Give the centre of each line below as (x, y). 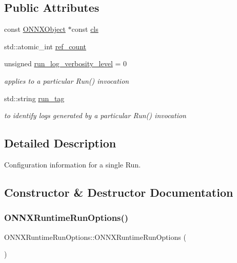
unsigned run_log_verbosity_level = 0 (66, 63)
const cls (85, 29)
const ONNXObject (35, 29)
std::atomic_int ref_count (45, 46)
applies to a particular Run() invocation (67, 80)
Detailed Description (60, 143)
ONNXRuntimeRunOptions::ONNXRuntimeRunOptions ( (95, 237)
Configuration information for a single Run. (73, 164)
